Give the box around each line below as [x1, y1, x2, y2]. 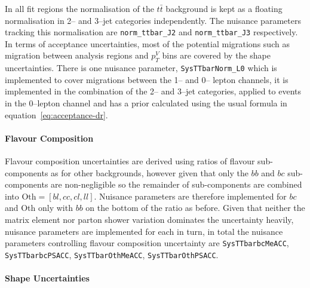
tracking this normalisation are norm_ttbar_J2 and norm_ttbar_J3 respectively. [5, 26, 298, 38]
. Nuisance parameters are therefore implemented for [94, 189, 287, 202]
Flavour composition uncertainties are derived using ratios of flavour [5, 155, 255, 167]
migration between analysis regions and [5, 49, 149, 62]
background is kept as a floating [165, 2, 283, 14]
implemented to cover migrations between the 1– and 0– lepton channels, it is [5, 73, 288, 85]
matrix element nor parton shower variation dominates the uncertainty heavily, [5, 213, 294, 226]
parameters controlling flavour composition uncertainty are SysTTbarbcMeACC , [5, 237, 289, 249]
